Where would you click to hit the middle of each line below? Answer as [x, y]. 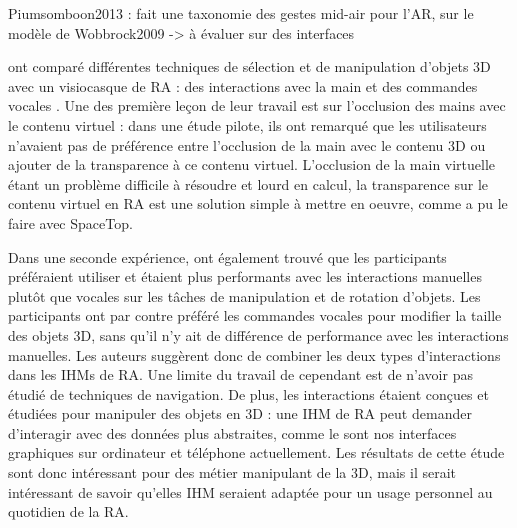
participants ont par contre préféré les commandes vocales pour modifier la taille [255, 315]
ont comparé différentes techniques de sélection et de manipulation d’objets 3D [249, 66]
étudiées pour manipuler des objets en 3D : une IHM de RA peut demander [240, 413]
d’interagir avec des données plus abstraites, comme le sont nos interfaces [232, 432]
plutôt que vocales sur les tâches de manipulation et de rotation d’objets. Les [244, 295]
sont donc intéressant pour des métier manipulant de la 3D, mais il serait [232, 472]
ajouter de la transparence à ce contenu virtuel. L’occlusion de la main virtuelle [252, 164]
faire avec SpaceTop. [70, 222]
